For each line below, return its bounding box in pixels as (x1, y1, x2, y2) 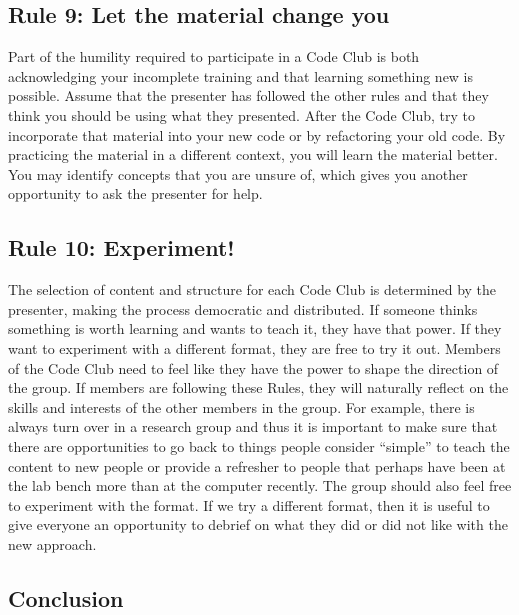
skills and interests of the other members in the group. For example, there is (8, 396, 475, 417)
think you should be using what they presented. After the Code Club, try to (8, 104, 476, 125)
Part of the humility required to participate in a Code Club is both (8, 46, 420, 67)
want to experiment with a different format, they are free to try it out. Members (8, 337, 501, 358)
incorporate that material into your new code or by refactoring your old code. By (8, 124, 506, 145)
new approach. (8, 533, 97, 554)
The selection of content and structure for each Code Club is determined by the (8, 279, 497, 300)
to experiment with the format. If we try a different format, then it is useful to (8, 494, 490, 515)
